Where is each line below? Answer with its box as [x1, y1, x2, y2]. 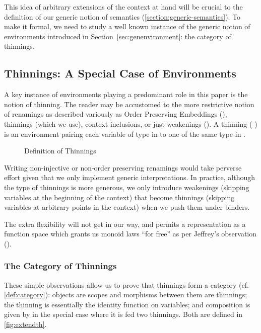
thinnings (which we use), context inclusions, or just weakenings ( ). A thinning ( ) [4, 118, 257, 129]
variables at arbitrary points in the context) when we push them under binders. [4, 202, 250, 212]
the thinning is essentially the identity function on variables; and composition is [4, 299, 250, 309]
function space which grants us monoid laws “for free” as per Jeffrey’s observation [4, 228, 257, 239]
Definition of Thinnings [24, 145, 96, 156]
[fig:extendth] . [4, 319, 47, 329]
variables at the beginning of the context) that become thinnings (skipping [4, 192, 235, 202]
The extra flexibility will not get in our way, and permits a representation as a [4, 218, 246, 229]
